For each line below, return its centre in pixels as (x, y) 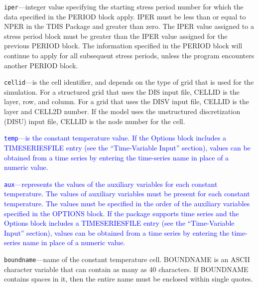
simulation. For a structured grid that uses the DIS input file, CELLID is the (122, 91)
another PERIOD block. (41, 65)
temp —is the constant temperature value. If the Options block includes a (115, 138)
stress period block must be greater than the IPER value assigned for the (116, 36)
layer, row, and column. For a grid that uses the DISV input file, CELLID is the (127, 101)
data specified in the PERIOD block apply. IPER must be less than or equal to (125, 16)
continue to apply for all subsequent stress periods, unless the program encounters (129, 56)
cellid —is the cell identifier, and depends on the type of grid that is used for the (129, 82)
